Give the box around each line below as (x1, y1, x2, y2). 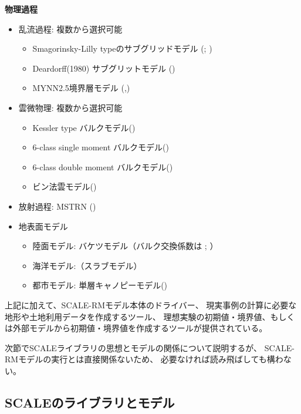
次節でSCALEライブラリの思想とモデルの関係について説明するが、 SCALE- (5, 341, 295, 354)
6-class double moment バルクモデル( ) (32, 160, 173, 173)
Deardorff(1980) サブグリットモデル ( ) (32, 62, 175, 74)
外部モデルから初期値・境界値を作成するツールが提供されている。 (12, 322, 268, 334)
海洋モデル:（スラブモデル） (32, 259, 142, 271)
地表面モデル (18, 220, 68, 232)
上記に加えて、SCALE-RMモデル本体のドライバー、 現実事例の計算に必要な (5, 298, 297, 311)
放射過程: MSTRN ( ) (18, 200, 96, 212)
